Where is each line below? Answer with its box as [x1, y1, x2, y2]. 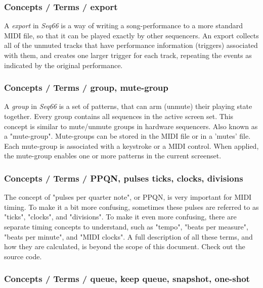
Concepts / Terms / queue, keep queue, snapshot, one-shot [4, 272, 250, 285]
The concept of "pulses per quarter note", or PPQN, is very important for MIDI [4, 192, 252, 202]
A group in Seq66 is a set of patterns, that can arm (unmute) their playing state [4, 101, 252, 111]
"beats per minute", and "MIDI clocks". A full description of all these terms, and [4, 231, 253, 242]
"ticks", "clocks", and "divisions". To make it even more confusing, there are [4, 211, 237, 222]
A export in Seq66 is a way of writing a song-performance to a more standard [4, 20, 243, 31]
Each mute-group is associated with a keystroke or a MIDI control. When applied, [4, 140, 259, 151]
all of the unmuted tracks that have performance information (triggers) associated [4, 40, 258, 50]
